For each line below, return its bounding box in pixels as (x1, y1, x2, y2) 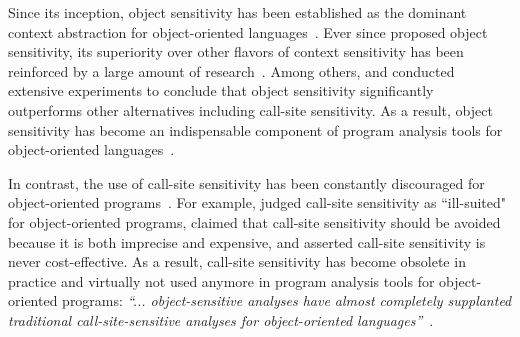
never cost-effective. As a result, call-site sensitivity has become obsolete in (8, 251, 466, 272)
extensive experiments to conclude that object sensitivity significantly (8, 80, 434, 101)
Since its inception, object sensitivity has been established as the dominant (8, 2, 467, 22)
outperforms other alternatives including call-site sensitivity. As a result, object (8, 99, 493, 120)
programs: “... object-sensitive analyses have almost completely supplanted (62, 290, 512, 311)
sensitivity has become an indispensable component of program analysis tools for (8, 119, 503, 140)
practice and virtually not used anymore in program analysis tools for (8, 270, 435, 291)
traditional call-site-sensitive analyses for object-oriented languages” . (8, 309, 434, 330)
